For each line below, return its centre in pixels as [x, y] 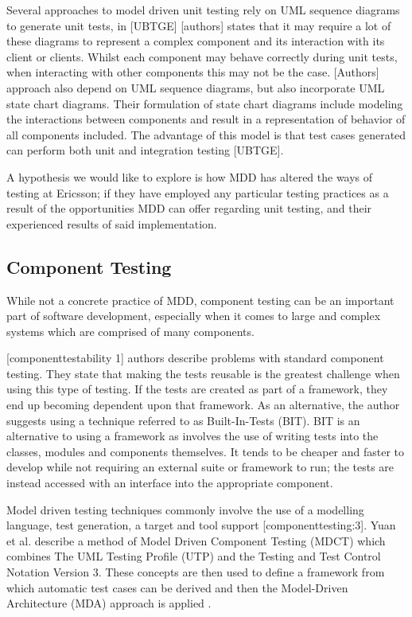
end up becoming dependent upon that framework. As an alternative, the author [203, 405]
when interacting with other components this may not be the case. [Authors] [193, 72]
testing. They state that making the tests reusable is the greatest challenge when [203, 373]
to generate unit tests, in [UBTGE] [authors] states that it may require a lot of [199, 25]
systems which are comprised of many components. [130, 331]
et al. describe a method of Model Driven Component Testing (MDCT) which [196, 540]
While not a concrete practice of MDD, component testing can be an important [200, 300]
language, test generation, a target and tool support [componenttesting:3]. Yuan [201, 525]
